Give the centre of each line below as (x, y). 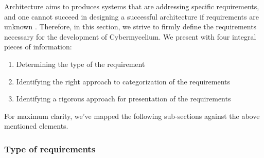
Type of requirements (50, 148)
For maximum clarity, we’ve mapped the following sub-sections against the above (132, 116)
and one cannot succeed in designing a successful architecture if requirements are (131, 16)
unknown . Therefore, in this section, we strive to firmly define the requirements (130, 27)
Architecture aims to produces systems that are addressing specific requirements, (132, 6)
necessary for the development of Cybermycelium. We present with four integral (130, 36)
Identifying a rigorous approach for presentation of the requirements (124, 99)
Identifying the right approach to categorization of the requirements (123, 81)
